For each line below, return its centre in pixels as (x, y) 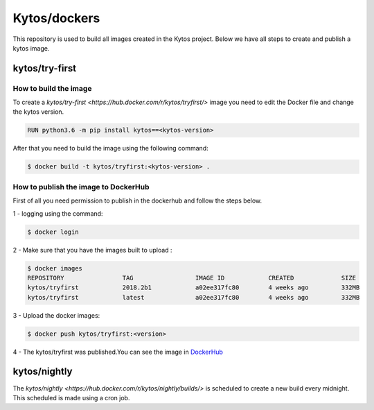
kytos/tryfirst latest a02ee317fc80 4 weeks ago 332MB (194, 297)
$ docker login (53, 232)
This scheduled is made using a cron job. (71, 398)
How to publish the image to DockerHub (81, 187)
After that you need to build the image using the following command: (111, 148)
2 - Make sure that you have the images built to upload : (92, 250)
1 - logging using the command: (58, 213)
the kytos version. (38, 112)
